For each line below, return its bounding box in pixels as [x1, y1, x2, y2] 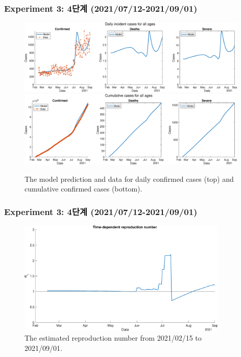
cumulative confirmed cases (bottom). [25, 183, 142, 194]
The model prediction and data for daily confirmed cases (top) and [25, 173, 234, 184]
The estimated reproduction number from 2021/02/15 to [25, 332, 202, 343]
